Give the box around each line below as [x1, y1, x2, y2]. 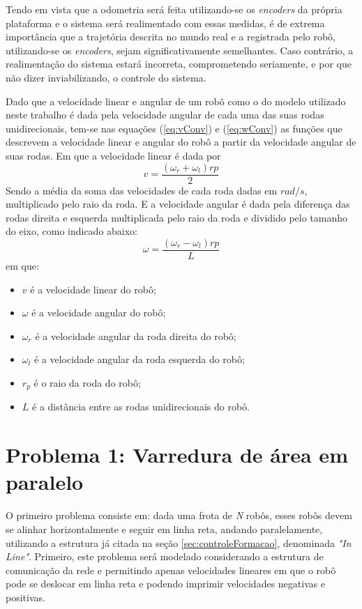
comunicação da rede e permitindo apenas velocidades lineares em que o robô [6, 562, 336, 577]
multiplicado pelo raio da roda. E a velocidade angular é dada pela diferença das [6, 196, 350, 211]
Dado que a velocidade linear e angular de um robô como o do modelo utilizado [6, 93, 346, 108]
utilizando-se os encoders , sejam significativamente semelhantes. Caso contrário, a [6, 43, 354, 57]
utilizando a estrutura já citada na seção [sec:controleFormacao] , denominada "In [6, 535, 352, 550]
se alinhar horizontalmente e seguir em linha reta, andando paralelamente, [6, 521, 323, 536]
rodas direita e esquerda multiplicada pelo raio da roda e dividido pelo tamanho [6, 210, 348, 224]
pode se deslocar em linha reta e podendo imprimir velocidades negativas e [6, 576, 326, 591]
